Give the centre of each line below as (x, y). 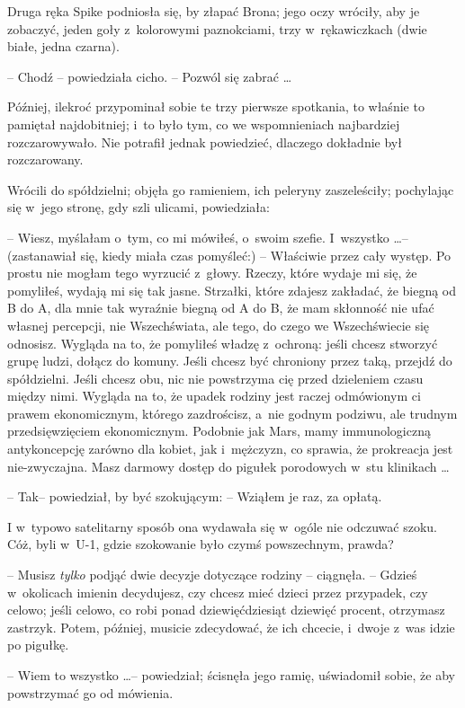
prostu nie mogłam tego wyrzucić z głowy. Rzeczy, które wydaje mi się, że (212, 273)
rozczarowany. (45, 159)
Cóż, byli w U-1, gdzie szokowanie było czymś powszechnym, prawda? (201, 544)
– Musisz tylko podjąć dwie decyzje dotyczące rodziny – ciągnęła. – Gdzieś (212, 575)
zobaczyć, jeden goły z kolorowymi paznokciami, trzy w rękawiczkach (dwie (217, 28)
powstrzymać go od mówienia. (90, 692)
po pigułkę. (38, 645)
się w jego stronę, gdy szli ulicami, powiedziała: (139, 207)
